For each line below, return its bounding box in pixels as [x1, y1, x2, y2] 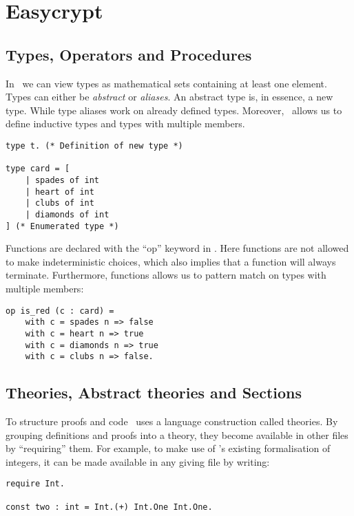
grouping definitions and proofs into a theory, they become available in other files [6, 427, 348, 442]
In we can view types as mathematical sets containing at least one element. [6, 76, 327, 90]
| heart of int [25, 186, 94, 197]
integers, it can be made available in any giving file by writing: [6, 454, 270, 469]
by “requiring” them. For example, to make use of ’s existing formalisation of [6, 441, 331, 455]
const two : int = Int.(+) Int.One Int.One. [6, 502, 213, 512]
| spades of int [25, 175, 100, 185]
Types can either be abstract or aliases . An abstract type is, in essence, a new [6, 89, 333, 104]
